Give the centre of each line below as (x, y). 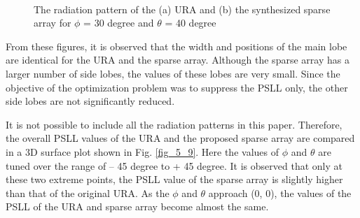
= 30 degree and (119, 23)
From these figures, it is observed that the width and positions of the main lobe (176, 46)
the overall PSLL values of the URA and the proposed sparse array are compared (180, 138)
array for (53, 23)
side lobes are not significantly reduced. (90, 101)
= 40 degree (191, 23)
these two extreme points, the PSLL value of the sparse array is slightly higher (174, 179)
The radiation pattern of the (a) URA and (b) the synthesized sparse (182, 9)
